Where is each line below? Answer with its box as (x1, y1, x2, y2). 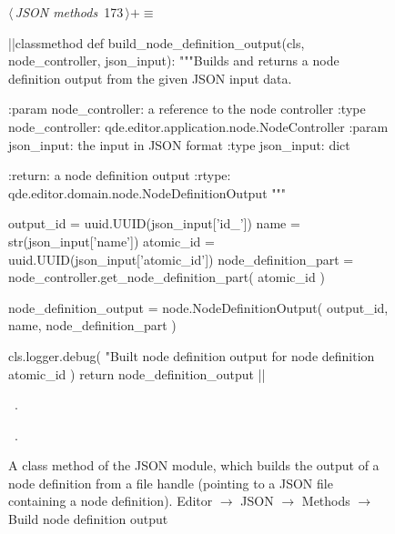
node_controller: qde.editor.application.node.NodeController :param (8, 116, 389, 136)
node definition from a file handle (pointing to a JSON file (8, 473, 333, 492)
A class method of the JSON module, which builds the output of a (8, 456, 380, 475)
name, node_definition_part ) (8, 316, 177, 335)
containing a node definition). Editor (8, 491, 213, 510)
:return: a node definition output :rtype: (8, 166, 231, 185)
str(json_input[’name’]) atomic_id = (8, 231, 215, 250)
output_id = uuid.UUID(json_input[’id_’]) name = (8, 214, 300, 233)
